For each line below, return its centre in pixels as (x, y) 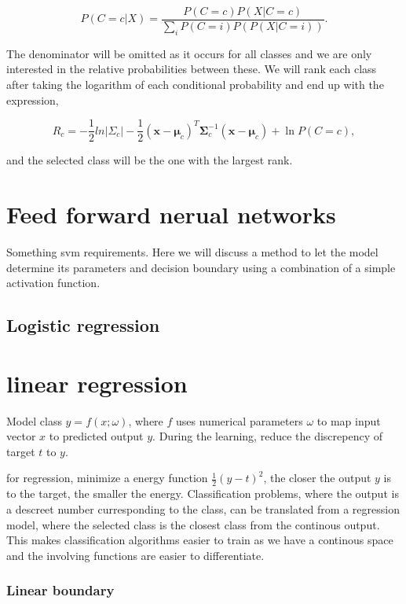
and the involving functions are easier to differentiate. (135, 555)
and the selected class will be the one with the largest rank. (150, 160)
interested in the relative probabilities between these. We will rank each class (192, 69)
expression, (33, 99)
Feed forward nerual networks (171, 214)
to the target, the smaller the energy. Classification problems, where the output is (203, 494)
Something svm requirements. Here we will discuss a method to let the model (192, 252)
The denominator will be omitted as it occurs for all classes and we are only (189, 53)
